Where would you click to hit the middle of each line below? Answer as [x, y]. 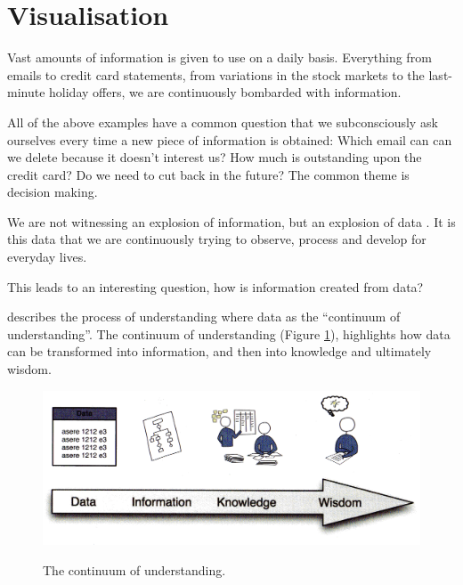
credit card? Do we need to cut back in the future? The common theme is [208, 174]
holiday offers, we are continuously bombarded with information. [225, 92]
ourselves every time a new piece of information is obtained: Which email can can [230, 139]
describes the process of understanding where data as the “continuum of [204, 317]
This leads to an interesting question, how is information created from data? [215, 286]
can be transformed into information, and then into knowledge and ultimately [219, 351]
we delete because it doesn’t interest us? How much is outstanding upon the [215, 157]
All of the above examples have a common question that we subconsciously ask [223, 122]
